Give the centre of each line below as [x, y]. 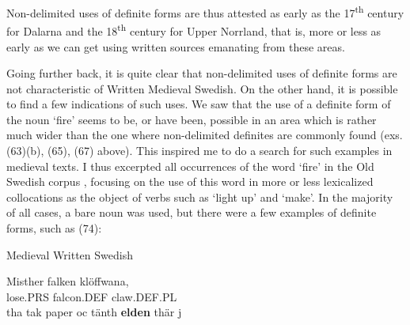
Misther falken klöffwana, [68, 281]
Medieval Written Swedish [70, 254]
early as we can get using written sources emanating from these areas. [176, 46]
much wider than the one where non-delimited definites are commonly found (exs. [205, 135]
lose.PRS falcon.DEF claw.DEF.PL [92, 296]
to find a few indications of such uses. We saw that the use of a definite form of [199, 104]
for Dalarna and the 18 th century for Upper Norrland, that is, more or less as [194, 30]
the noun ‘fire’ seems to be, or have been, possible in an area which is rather [192, 119]
